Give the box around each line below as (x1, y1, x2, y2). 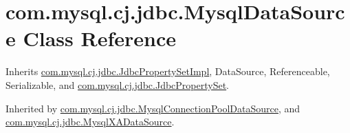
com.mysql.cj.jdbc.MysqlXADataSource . (6, 114, 175, 129)
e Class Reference (6, 24, 176, 52)
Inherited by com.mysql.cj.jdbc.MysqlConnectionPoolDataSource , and (6, 101, 300, 115)
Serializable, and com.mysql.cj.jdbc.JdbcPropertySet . (6, 77, 230, 92)
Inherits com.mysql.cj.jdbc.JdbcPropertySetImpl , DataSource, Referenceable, (6, 64, 330, 79)
